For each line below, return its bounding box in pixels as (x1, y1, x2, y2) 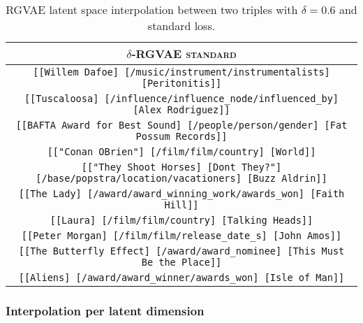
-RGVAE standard (131, 45, 237, 62)
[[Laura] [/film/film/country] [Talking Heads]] (50, 215, 313, 226)
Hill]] (164, 199, 199, 210)
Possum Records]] (135, 131, 228, 142)
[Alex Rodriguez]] (133, 104, 230, 115)
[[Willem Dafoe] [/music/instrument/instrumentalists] (33, 66, 330, 78)
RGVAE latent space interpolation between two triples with (6, 1, 298, 17)
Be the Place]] (141, 257, 222, 268)
